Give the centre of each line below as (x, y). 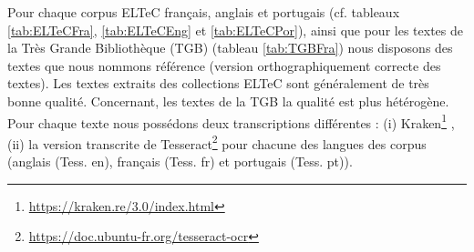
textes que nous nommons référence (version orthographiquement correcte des (224, 65)
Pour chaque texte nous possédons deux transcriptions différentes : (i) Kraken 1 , (231, 121)
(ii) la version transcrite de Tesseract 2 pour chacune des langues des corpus (217, 142)
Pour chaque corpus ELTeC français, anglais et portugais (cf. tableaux (204, 12)
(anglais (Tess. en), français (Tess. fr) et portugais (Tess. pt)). (180, 161)
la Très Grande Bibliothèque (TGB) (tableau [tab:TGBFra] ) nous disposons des (230, 48)
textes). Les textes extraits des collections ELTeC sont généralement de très (218, 83)
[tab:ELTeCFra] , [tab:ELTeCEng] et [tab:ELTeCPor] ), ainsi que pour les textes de (235, 30)
